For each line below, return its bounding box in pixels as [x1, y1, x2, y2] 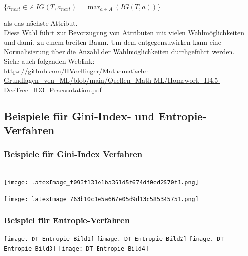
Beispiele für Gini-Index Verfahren [4, 148, 143, 160]
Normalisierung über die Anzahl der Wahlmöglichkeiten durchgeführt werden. [4, 46, 235, 56]
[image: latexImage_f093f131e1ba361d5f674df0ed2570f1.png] [4, 179, 198, 186]
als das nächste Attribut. [4, 18, 78, 28]
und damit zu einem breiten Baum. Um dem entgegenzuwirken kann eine [4, 37, 221, 47]
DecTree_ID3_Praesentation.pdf [4, 84, 102, 94]
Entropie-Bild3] [4, 245, 56, 252]
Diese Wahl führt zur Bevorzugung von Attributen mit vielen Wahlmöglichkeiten [4, 27, 244, 37]
